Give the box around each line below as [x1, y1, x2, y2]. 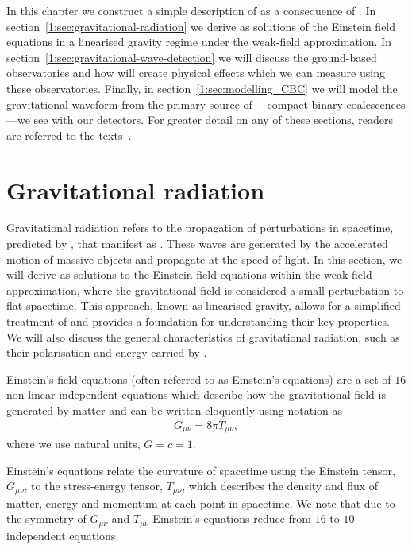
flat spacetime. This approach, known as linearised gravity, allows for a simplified [6, 297, 401, 314]
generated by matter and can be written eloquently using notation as [6, 402, 343, 418]
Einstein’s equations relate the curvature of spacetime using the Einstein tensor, [6, 462, 395, 478]
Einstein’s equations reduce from [152, 510, 311, 527]
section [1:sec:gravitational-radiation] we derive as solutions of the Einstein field [6, 17, 396, 34]
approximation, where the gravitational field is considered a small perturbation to [6, 281, 404, 298]
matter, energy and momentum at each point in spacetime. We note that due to [6, 494, 395, 511]
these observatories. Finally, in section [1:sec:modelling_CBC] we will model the [6, 79, 398, 96]
